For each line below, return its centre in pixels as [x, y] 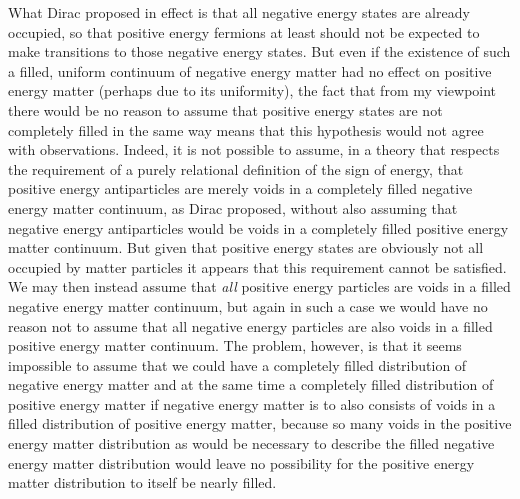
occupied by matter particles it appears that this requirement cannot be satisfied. [257, 266]
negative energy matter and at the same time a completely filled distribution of [251, 384]
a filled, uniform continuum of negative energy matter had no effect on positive [250, 70]
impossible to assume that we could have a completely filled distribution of [237, 364]
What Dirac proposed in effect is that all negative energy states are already [239, 12]
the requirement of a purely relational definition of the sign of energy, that [236, 168]
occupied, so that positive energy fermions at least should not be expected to [244, 31]
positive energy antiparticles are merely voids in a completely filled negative [240, 188]
